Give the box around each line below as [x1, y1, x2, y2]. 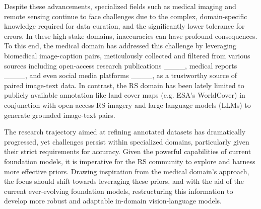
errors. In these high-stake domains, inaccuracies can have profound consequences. [4, 30, 257, 41]
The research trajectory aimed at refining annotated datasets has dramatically [4, 126, 246, 137]
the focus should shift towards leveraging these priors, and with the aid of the [4, 176, 244, 186]
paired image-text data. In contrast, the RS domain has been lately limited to [4, 80, 244, 90]
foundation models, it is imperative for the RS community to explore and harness [4, 156, 255, 166]
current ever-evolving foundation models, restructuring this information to [4, 185, 233, 196]
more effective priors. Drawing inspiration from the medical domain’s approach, [4, 166, 249, 176]
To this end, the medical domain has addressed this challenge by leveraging [4, 40, 236, 51]
